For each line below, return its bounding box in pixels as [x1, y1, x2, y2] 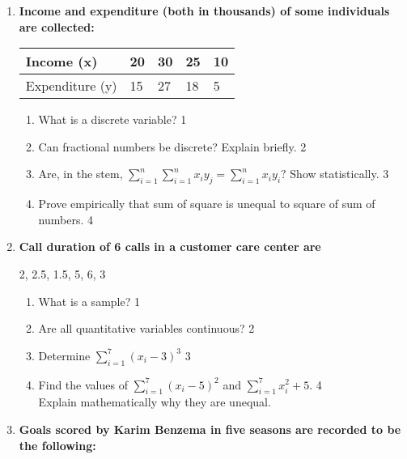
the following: [19, 436, 96, 453]
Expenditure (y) [25, 76, 117, 96]
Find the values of [38, 376, 128, 393]
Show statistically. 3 [290, 165, 389, 182]
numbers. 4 [38, 210, 93, 227]
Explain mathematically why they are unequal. [38, 393, 271, 410]
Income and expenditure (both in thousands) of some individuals [19, 2, 390, 19]
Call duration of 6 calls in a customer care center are [19, 238, 321, 255]
